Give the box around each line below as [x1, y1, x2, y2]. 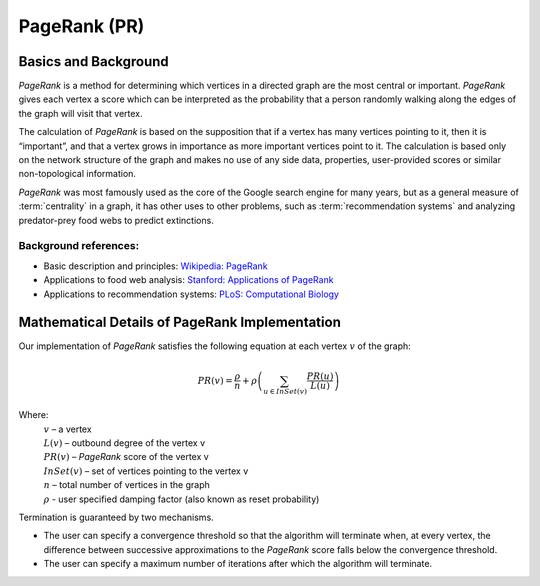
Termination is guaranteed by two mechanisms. [18, 511, 214, 524]
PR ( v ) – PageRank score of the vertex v [43, 451, 209, 463]
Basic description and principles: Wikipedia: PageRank [43, 260, 269, 272]
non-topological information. [18, 168, 137, 180]
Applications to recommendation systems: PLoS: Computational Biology [43, 288, 340, 300]
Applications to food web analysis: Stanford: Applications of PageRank [43, 274, 334, 286]
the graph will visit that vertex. [18, 107, 144, 119]
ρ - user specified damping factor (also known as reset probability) [43, 493, 320, 505]
